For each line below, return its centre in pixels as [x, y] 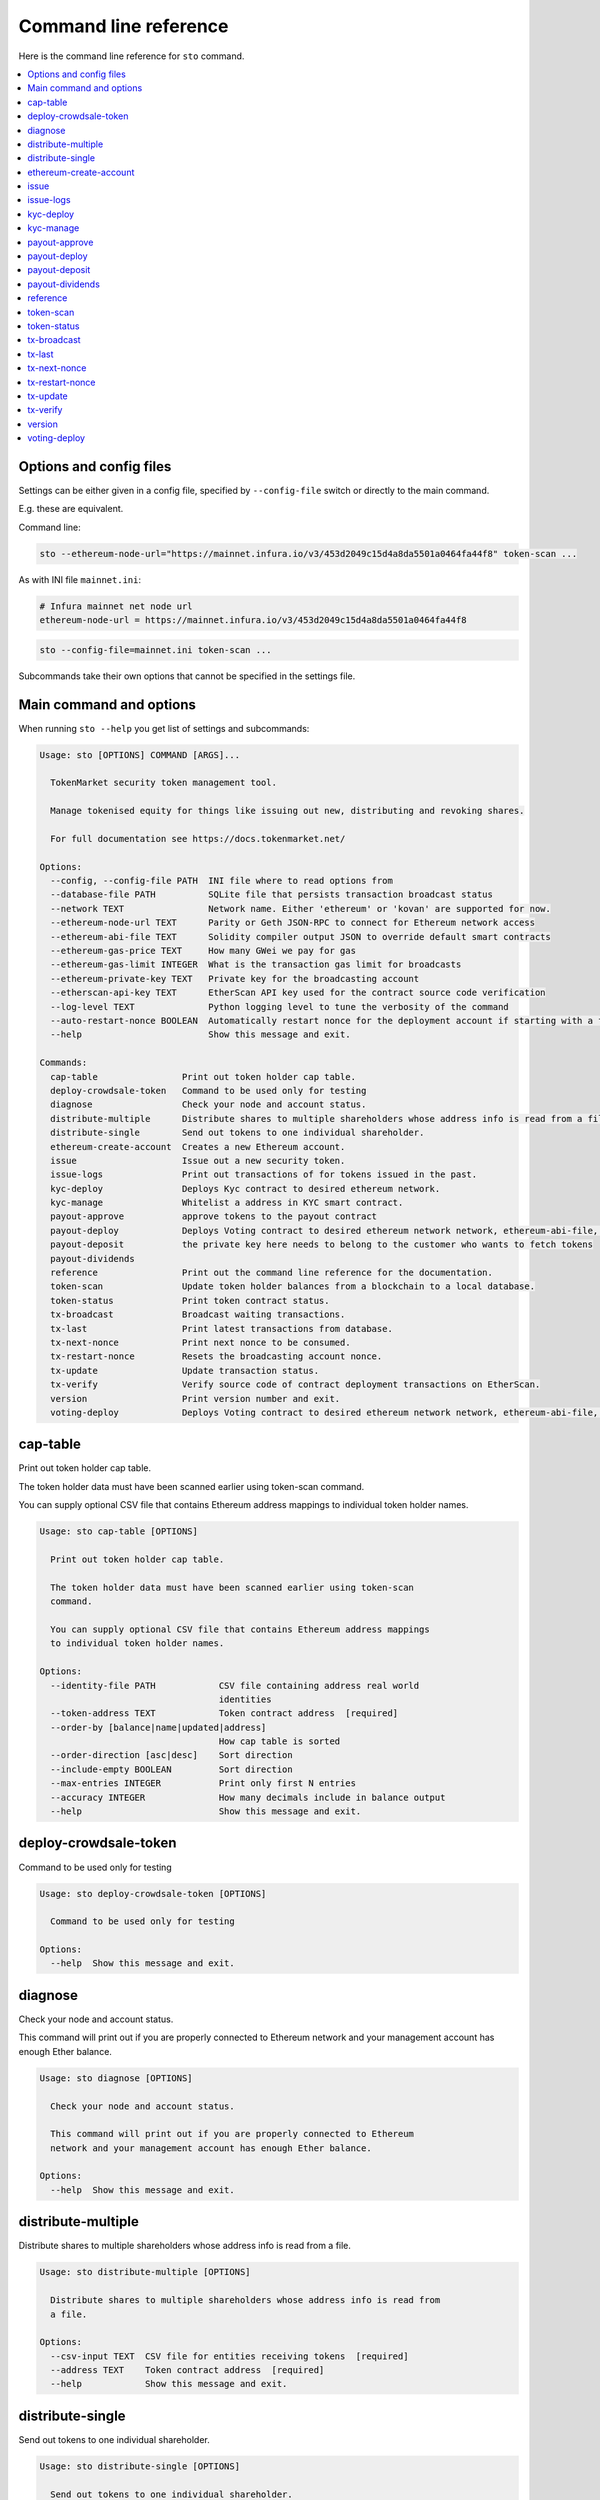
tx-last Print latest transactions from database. [222, 1328]
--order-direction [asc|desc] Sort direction [172, 1755]
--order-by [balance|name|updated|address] [158, 1727]
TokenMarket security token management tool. [163, 783]
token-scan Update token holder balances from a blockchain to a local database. [292, 1286]
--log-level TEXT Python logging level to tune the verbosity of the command [279, 1006]
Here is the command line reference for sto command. [131, 56]
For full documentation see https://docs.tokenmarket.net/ [198, 838]
